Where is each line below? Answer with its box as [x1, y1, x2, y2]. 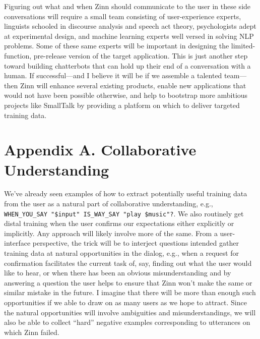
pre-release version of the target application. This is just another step [33, 50, 248, 61]
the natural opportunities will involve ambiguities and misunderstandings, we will [4, 307, 256, 317]
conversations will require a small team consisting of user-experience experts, [4, 11, 241, 21]
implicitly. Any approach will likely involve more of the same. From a [4, 228, 218, 238]
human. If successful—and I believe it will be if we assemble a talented [4, 70, 222, 81]
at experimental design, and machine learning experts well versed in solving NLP [4, 30, 254, 41]
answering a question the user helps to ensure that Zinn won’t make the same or [4, 277, 252, 288]
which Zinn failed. [4, 326, 59, 337]
